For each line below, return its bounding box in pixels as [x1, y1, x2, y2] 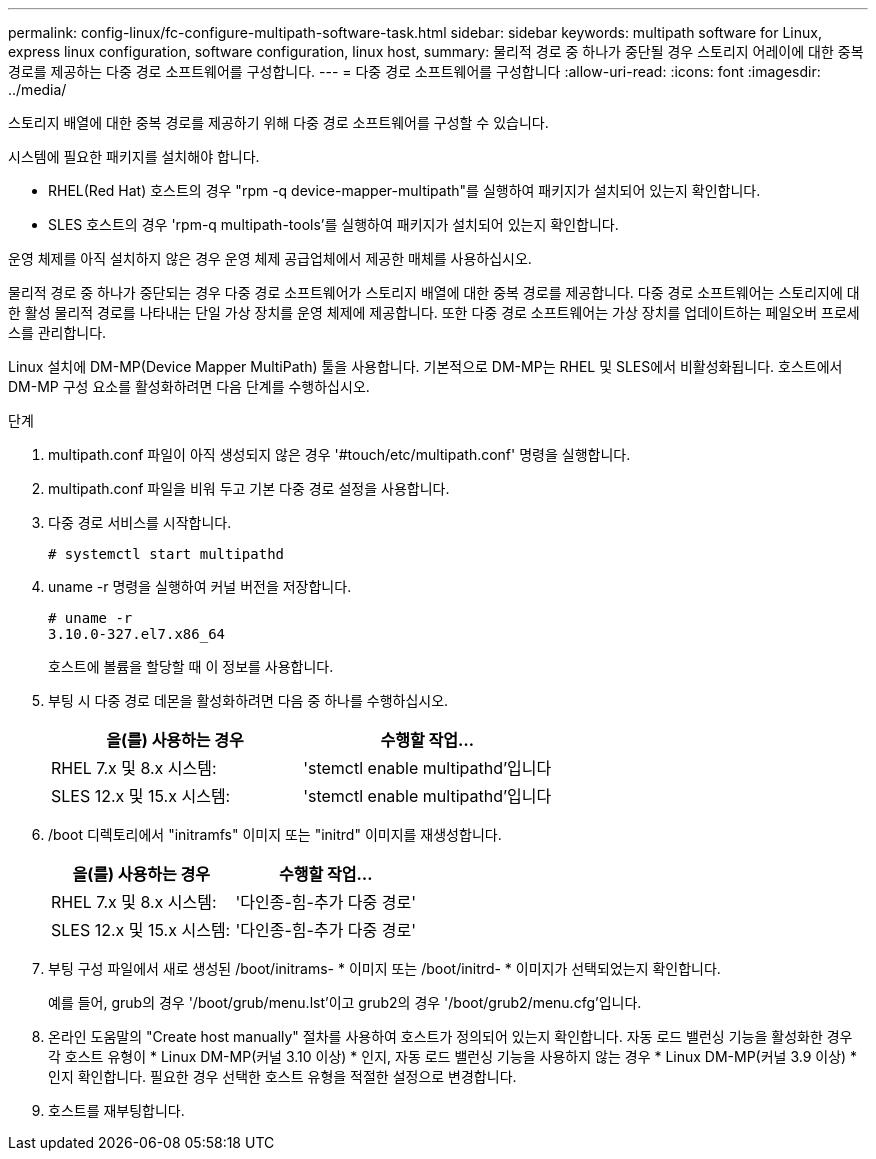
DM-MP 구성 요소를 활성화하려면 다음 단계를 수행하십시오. [8, 378, 370, 395]
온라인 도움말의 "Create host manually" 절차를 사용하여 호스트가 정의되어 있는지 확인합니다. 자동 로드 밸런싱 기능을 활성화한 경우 [48, 1028, 853, 1045]
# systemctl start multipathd [48, 546, 285, 562]
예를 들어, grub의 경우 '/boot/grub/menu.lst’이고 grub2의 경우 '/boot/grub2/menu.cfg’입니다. [48, 994, 642, 1011]
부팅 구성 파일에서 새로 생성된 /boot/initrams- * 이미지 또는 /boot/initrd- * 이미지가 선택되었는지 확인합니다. [48, 960, 721, 977]
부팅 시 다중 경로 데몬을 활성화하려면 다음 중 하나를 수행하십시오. [48, 692, 449, 709]
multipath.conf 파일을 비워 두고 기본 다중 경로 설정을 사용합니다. [48, 480, 450, 497]
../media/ [8, 81, 67, 98]
